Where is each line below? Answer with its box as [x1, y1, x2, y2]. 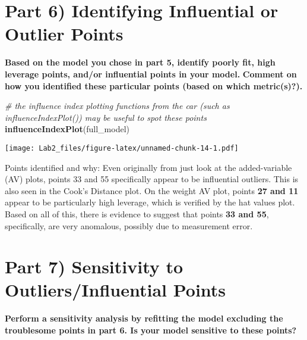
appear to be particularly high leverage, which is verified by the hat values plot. [5, 196, 295, 208]
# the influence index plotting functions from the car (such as [5, 99, 230, 112]
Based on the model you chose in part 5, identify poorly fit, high [5, 56, 276, 68]
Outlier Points [5, 21, 124, 46]
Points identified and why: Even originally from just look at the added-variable [5, 161, 292, 173]
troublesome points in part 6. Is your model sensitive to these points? [5, 324, 297, 336]
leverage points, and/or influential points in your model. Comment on [5, 67, 297, 80]
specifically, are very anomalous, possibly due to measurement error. [5, 219, 253, 232]
